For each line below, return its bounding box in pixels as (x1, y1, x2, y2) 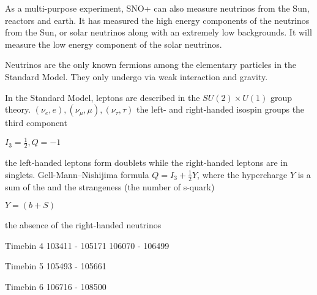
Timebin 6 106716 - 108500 (5, 280, 106, 293)
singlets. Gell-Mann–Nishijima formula (5, 168, 149, 181)
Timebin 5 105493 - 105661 (5, 260, 106, 272)
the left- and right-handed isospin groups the (136, 103, 305, 116)
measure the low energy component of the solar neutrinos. (5, 37, 222, 50)
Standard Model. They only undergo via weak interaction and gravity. (5, 70, 268, 83)
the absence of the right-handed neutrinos (5, 218, 162, 231)
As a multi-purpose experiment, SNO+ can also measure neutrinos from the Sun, (5, 2, 310, 14)
